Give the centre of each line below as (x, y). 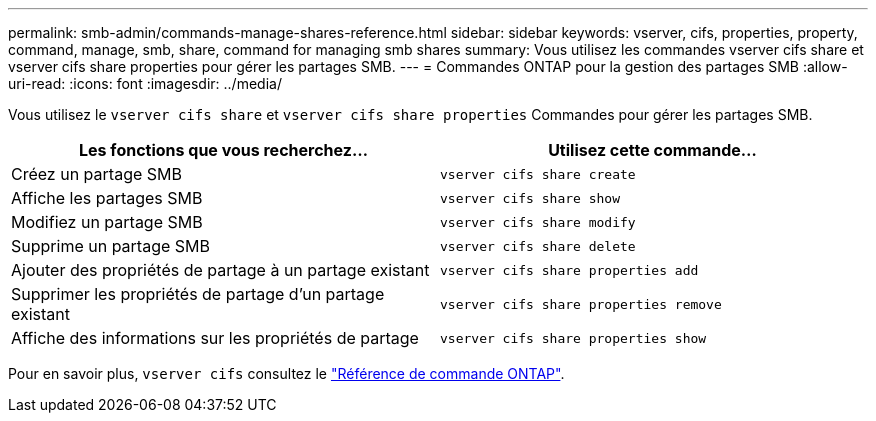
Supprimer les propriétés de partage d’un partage (198, 294)
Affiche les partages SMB (107, 198)
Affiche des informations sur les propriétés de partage (215, 338)
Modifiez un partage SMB (107, 222)
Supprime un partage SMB (110, 246)
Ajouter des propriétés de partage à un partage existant (220, 270)
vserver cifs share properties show (573, 338)
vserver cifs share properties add (569, 270)
